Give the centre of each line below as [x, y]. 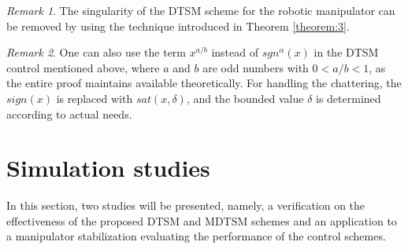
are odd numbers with [256, 67]
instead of [235, 52]
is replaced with [95, 98]
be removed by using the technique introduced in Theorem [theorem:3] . [178, 26]
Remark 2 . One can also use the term [96, 52]
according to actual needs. [69, 114]
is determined [349, 98]
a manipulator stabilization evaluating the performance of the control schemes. [196, 236]
